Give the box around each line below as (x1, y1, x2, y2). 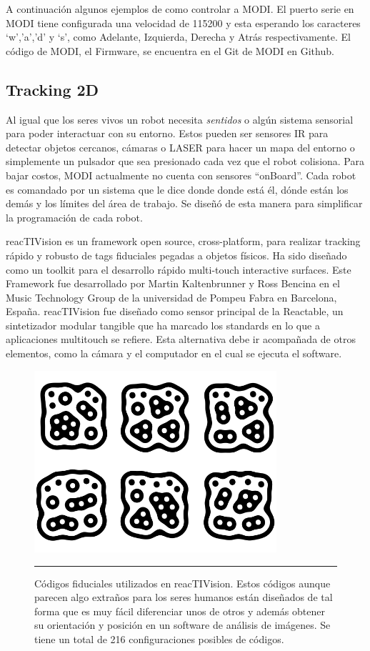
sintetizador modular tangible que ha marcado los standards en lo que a (6, 317, 320, 332)
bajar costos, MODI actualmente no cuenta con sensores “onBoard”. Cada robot (6, 167, 356, 182)
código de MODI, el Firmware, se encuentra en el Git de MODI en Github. (6, 43, 334, 58)
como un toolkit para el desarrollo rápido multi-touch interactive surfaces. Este (6, 262, 351, 277)
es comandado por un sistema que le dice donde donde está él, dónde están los (6, 182, 349, 197)
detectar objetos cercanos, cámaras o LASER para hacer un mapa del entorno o (6, 139, 355, 154)
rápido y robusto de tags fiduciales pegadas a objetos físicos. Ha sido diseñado (6, 247, 347, 262)
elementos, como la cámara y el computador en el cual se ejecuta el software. (6, 346, 342, 361)
